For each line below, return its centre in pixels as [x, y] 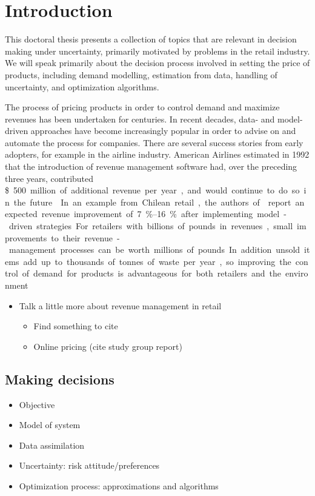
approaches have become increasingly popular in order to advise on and [163, 131]
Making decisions [60, 379]
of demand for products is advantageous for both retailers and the [152, 273]
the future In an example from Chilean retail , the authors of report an [159, 202]
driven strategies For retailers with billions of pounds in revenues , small [151, 226]
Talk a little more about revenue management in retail [120, 305]
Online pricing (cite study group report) [108, 346]
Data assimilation [52, 445]
